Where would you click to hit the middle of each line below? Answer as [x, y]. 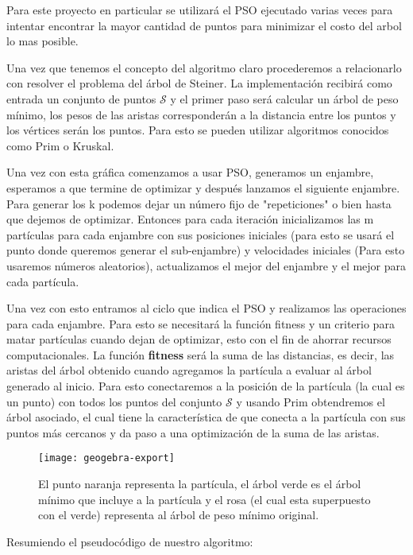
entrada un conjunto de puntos [81, 98]
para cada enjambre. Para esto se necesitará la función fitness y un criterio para [201, 323]
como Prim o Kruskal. [60, 145]
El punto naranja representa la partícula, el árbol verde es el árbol [200, 484]
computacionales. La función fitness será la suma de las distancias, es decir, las [201, 354]
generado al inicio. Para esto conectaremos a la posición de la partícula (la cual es [206, 386]
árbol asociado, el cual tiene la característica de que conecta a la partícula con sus [206, 417]
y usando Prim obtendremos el [311, 401]
